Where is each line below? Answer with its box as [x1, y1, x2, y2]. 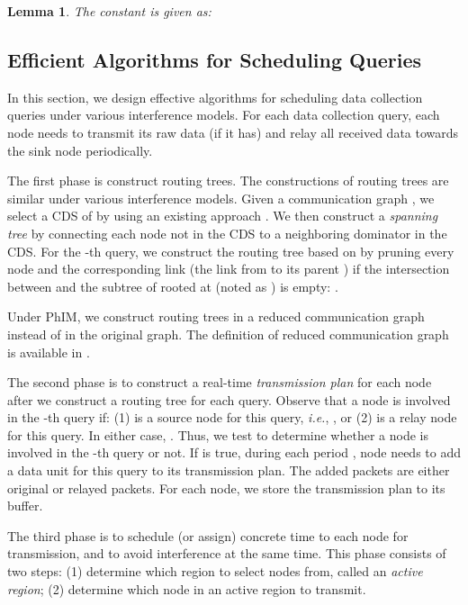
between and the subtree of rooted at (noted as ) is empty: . [7, 276, 338, 295]
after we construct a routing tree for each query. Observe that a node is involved [7, 390, 451, 409]
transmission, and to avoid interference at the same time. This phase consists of [7, 544, 446, 563]
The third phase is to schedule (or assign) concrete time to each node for [7, 526, 409, 545]
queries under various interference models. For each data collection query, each [7, 105, 440, 124]
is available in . [7, 342, 90, 361]
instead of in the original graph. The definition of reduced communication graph [7, 324, 449, 343]
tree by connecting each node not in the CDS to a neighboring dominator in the [7, 223, 447, 242]
